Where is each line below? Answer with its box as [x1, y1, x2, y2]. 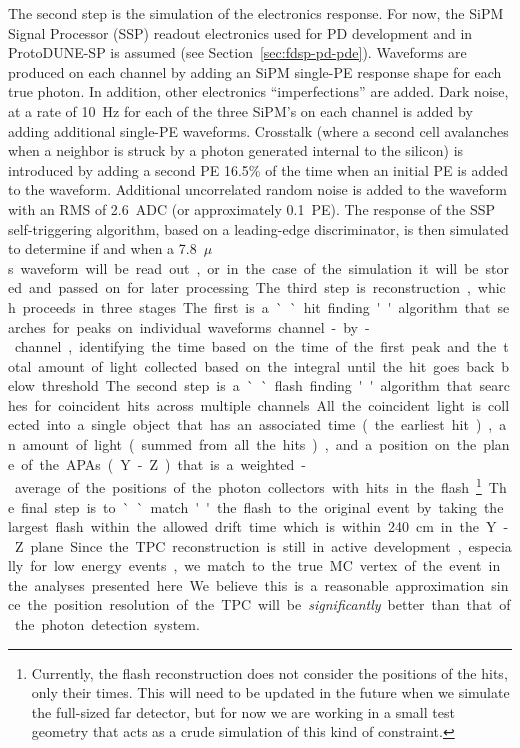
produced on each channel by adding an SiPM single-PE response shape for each [8, 61, 502, 82]
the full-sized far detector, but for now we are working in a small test [31, 701, 455, 722]
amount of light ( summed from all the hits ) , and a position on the [22, 434, 477, 455]
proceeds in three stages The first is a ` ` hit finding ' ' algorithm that [22, 296, 491, 317]
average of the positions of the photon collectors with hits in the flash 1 [14, 474, 482, 497]
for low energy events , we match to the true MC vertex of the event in [30, 555, 501, 576]
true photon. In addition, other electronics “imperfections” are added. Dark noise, [8, 81, 509, 102]
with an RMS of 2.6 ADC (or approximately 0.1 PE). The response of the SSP [8, 198, 496, 219]
